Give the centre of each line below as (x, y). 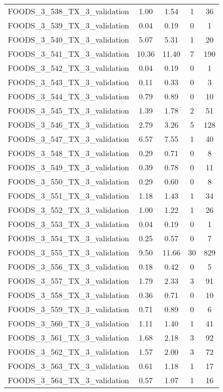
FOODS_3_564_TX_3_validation (69, 380)
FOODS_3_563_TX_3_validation (69, 366)
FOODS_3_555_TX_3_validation (69, 252)
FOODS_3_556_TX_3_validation (69, 266)
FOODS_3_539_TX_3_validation (69, 25)
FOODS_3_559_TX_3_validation (69, 309)
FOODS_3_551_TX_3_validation (69, 196)
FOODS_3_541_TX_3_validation (69, 54)
